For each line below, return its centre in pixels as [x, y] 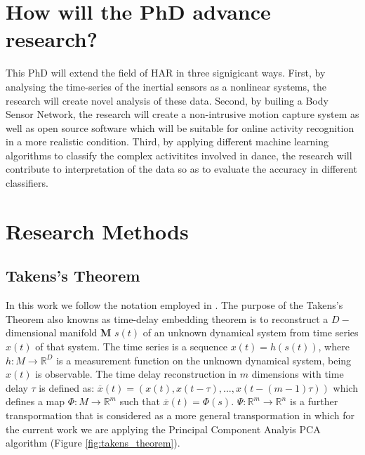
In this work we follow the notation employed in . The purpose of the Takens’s [174, 305]
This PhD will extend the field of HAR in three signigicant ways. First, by [166, 73]
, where [334, 347]
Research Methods [97, 231]
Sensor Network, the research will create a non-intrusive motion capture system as [182, 114]
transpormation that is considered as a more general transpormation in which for [180, 415]
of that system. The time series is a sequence [132, 347]
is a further [314, 401]
